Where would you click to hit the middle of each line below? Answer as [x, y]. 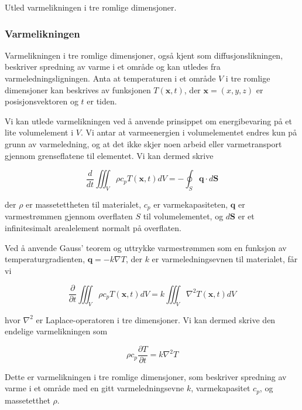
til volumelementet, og [183, 216]
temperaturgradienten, [45, 259]
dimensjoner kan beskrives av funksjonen [78, 89]
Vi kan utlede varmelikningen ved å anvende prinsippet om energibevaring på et [149, 121]
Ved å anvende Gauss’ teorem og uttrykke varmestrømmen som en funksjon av [146, 247]
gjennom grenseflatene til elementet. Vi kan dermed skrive [109, 155]
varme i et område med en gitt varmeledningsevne [95, 388]
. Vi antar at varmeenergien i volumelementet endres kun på [189, 132]
